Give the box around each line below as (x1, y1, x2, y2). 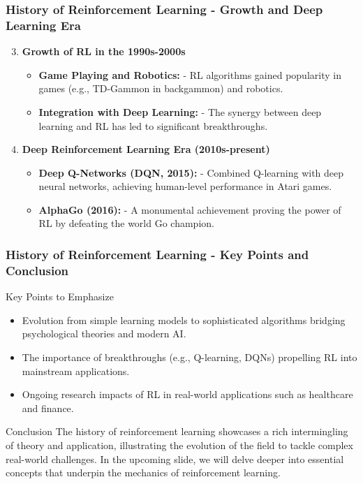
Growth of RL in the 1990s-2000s (22, 44, 186, 59)
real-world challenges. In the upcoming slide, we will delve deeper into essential (6, 451, 344, 466)
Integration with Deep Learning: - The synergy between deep (38, 104, 322, 119)
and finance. (22, 400, 74, 415)
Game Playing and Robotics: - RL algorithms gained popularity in (38, 67, 341, 82)
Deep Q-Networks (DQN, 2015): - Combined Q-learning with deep (38, 165, 344, 179)
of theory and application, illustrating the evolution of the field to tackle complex (6, 437, 353, 452)
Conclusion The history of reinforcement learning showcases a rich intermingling (6, 424, 348, 439)
